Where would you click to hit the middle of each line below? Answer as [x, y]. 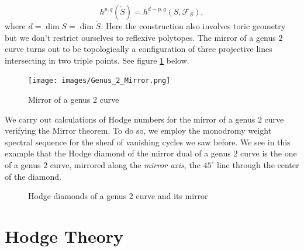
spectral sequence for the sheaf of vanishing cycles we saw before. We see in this [148, 142]
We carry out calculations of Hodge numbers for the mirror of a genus [130, 119]
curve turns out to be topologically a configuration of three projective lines [139, 49]
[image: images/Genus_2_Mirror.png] [99, 81]
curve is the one [269, 153]
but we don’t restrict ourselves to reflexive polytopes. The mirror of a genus [140, 37]
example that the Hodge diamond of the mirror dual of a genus [118, 153]
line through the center [258, 165]
